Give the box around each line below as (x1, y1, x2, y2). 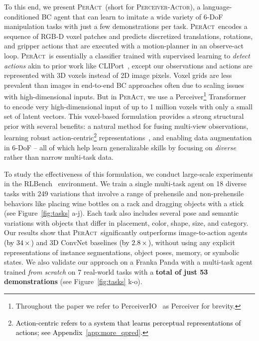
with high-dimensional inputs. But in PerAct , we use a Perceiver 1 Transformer (4, 90, 246, 101)
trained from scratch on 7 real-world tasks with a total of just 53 (4, 266, 208, 277)
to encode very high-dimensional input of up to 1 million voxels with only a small (4, 101, 253, 111)
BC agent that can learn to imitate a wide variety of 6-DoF (41, 11, 223, 21)
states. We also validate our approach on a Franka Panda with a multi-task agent (4, 257, 253, 267)
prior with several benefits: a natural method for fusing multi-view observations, (4, 120, 249, 131)
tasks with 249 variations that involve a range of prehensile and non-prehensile (4, 188, 244, 198)
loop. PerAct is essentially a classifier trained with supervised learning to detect (4, 50, 250, 60)
